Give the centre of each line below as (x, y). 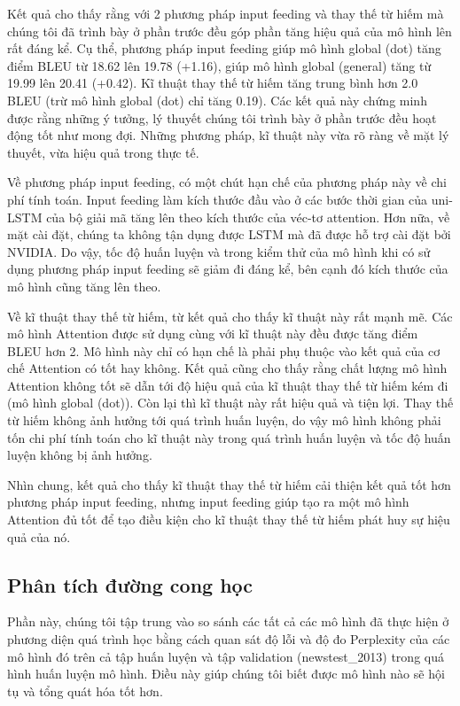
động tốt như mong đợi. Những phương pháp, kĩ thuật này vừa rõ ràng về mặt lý (228, 135)
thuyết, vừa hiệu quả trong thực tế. (103, 152)
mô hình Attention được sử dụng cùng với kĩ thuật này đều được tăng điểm (213, 334)
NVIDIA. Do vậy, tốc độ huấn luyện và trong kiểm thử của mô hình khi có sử (219, 251)
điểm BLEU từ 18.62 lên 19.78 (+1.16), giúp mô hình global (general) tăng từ (219, 65)
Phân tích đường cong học (130, 584)
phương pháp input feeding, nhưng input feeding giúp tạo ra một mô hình (208, 502)
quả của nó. (39, 536)
